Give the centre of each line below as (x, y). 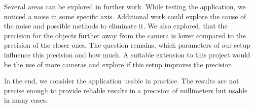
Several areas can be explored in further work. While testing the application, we (125, 6)
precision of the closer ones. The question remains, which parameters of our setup (127, 45)
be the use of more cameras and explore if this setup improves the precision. (119, 64)
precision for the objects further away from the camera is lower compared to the (125, 35)
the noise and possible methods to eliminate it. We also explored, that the (116, 26)
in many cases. (26, 100)
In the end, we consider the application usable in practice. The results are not (122, 81)
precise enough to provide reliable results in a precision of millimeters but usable (126, 90)
